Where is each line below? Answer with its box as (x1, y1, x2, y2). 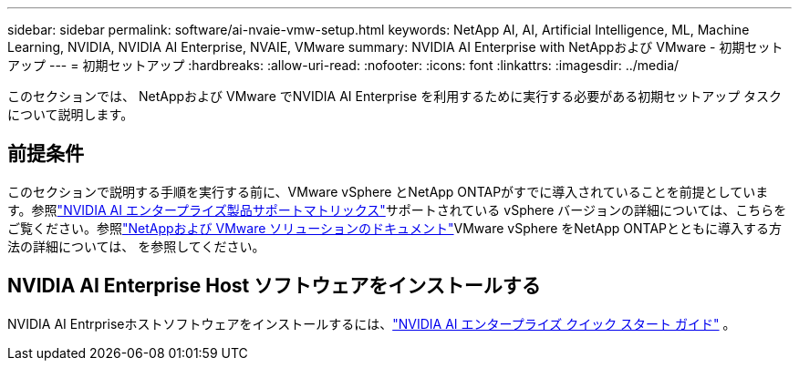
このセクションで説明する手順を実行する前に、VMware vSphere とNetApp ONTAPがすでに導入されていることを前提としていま (7, 183, 769, 199)
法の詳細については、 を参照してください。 (7, 238, 265, 254)
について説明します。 (7, 107, 134, 122)
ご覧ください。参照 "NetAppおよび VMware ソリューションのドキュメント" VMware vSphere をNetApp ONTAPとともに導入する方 (7, 220, 783, 236)
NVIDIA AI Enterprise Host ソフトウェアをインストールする (7, 274, 541, 298)
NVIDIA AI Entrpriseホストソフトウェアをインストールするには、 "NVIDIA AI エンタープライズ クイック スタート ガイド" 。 (7, 315, 736, 332)
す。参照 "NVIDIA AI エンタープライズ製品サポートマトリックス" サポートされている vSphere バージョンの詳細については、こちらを (7, 201, 787, 218)
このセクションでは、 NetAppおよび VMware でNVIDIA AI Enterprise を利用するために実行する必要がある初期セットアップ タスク (7, 88, 783, 104)
